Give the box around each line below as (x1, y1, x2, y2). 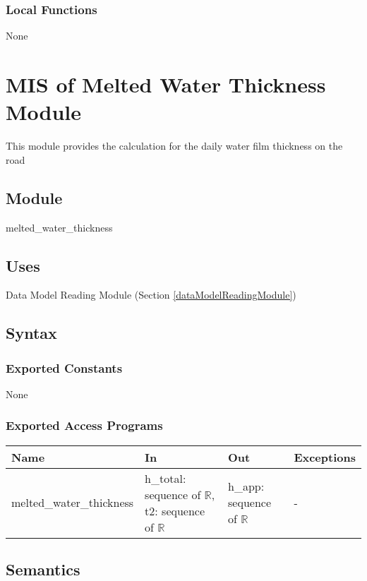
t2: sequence (145, 502, 205, 519)
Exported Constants (6, 359, 123, 376)
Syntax (6, 322, 57, 344)
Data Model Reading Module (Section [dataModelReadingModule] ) (6, 287, 296, 302)
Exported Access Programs (6, 417, 163, 434)
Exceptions (294, 448, 356, 465)
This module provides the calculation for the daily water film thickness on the (6, 138, 343, 153)
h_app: (228, 478, 265, 495)
